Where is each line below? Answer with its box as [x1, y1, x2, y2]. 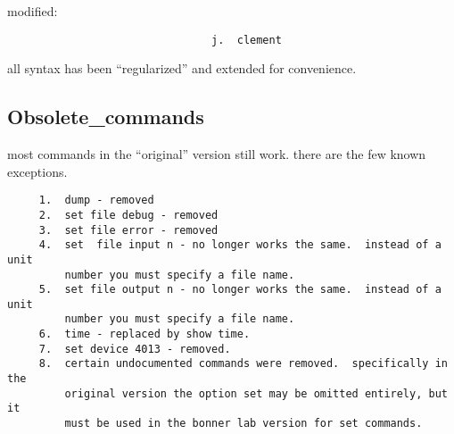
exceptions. [7, 162, 68, 180]
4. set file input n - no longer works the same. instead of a [38, 238, 442, 252]
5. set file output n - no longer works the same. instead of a [38, 283, 442, 296]
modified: [7, 2, 58, 20]
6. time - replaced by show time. [38, 328, 251, 341]
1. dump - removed [38, 194, 154, 207]
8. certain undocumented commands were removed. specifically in [38, 357, 448, 371]
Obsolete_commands [7, 103, 204, 130]
